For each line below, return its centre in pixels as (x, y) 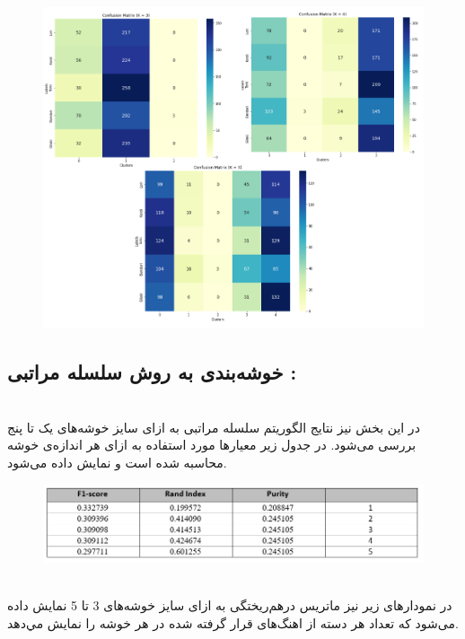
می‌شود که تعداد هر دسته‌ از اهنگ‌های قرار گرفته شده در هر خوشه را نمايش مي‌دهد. (233, 623)
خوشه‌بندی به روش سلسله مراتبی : (152, 372)
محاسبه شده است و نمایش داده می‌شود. (117, 462)
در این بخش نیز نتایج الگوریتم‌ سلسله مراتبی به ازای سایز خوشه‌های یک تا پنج (214, 427)
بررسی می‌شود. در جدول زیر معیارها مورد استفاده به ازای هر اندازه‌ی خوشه (212, 445)
